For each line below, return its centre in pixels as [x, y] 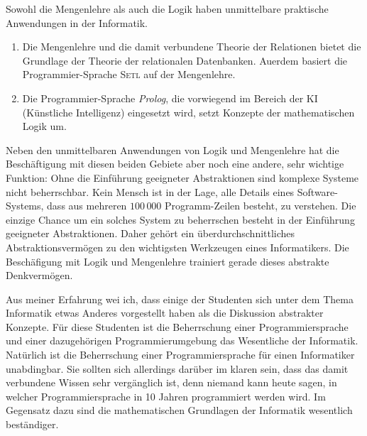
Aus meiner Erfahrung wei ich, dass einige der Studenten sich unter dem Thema [180, 299]
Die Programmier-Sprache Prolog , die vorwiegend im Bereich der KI [170, 98]
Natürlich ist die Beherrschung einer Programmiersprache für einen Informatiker [180, 355]
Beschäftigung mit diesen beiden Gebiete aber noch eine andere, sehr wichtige [175, 164]
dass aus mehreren [87, 206]
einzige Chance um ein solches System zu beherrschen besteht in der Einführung [180, 219]
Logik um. [44, 126]
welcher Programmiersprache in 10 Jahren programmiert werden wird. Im [166, 396]
